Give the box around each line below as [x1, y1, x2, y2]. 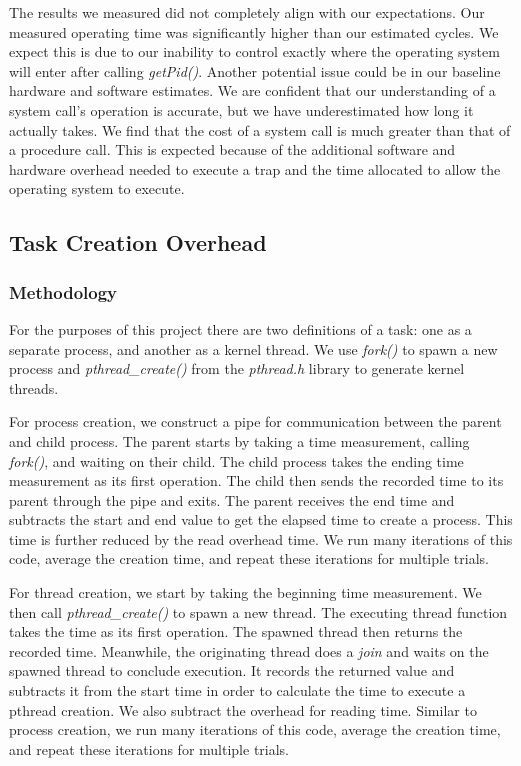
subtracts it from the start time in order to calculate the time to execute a [9, 680, 466, 701]
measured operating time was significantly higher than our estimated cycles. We [9, 21, 499, 42]
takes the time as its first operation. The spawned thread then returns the [9, 621, 463, 642]
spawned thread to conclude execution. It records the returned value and [9, 660, 455, 681]
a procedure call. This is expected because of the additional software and [9, 139, 456, 160]
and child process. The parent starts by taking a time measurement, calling [9, 430, 470, 451]
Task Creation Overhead [9, 227, 267, 258]
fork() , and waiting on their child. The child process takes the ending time [9, 450, 464, 471]
